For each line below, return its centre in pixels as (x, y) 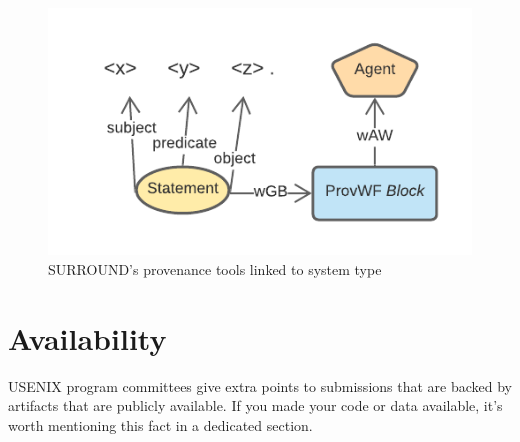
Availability (87, 337)
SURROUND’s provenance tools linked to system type (215, 268)
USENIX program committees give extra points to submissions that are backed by (260, 385)
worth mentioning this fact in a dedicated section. (160, 424)
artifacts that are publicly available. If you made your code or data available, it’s (255, 405)
